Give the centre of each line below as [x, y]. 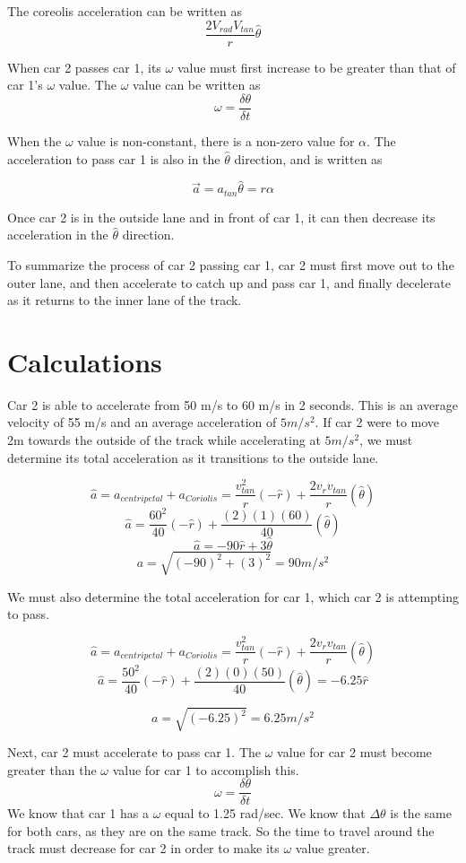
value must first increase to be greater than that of [316, 67]
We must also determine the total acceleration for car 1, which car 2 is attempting [233, 596]
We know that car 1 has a [78, 813]
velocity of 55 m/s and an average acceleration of [142, 422]
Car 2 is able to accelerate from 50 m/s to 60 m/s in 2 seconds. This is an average [233, 404]
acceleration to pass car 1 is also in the [114, 158]
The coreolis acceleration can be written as [125, 11]
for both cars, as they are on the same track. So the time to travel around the [221, 830]
